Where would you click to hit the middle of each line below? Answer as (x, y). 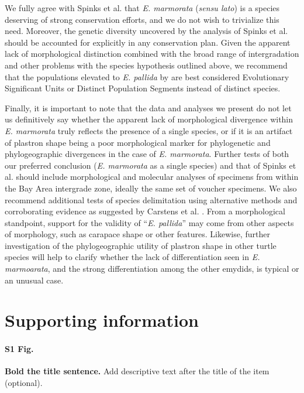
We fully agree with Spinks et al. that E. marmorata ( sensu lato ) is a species (142, 8)
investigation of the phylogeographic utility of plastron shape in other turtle (141, 245)
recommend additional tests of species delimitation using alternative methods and (151, 199)
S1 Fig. (19, 349)
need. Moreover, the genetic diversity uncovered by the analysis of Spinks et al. (146, 31)
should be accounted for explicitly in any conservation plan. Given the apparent (148, 42)
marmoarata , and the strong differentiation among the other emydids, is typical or (152, 269)
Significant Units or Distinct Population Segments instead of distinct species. (143, 88)
